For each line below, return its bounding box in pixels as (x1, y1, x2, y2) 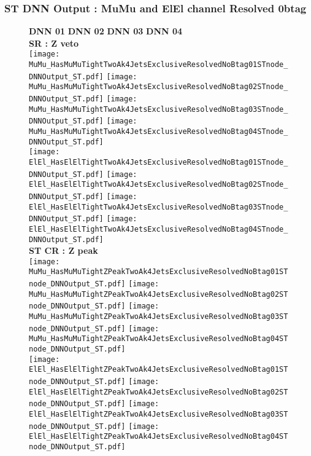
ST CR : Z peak (29, 244, 98, 257)
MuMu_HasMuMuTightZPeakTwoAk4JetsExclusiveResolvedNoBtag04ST (29, 334, 288, 344)
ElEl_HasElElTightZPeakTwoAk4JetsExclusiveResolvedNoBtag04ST (29, 432, 288, 441)
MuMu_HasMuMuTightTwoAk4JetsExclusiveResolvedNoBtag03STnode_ (29, 104, 288, 114)
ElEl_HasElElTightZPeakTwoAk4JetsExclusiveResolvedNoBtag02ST (29, 387, 288, 396)
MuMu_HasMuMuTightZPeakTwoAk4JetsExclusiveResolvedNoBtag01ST (29, 267, 288, 277)
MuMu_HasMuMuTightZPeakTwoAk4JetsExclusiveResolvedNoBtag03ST (29, 312, 288, 321)
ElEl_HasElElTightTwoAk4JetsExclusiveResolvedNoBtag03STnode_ (29, 202, 288, 211)
